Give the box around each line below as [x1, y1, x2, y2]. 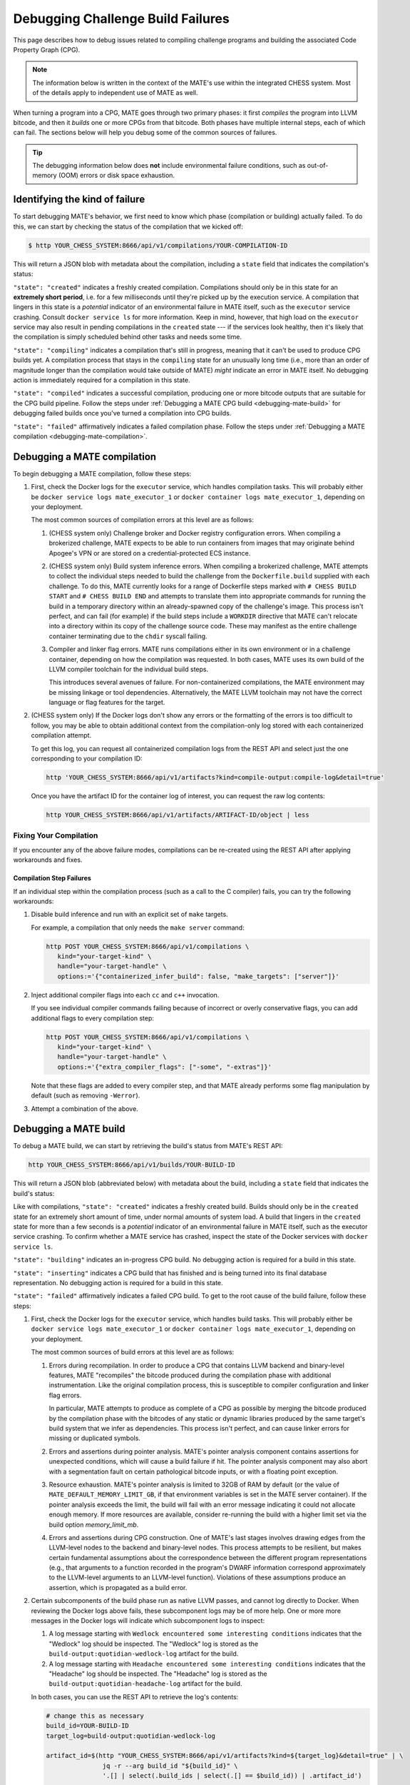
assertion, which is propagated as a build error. [48, 1583, 188, 1592]
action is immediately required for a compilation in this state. [13, 376, 190, 385]
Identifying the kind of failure [13, 193, 145, 206]
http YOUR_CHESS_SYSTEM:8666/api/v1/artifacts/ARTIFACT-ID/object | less [46, 810, 309, 819]
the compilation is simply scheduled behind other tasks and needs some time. [13, 333, 242, 341]
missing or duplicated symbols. [48, 1434, 140, 1442]
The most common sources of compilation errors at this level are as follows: [31, 516, 255, 524]
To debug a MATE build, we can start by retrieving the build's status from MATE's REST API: [13, 1142, 283, 1150]
